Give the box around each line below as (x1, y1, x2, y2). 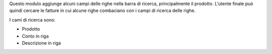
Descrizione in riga (22, 40, 61, 46)
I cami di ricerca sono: (9, 16, 55, 22)
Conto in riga (22, 33, 49, 39)
